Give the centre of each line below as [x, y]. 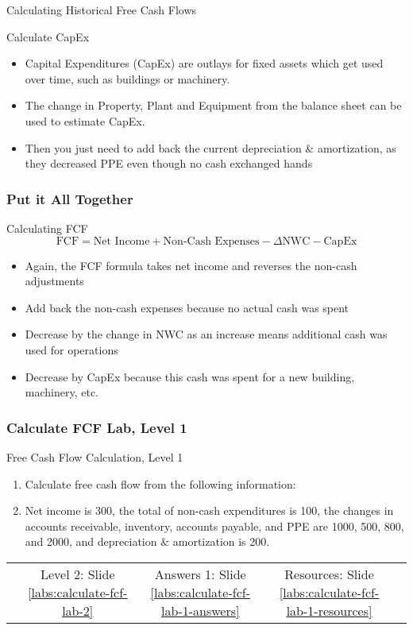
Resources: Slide [329, 574]
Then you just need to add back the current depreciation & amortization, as [210, 147]
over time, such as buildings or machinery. [127, 78]
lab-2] [78, 610]
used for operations [71, 349]
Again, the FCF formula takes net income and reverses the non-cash [191, 265]
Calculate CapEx [48, 36]
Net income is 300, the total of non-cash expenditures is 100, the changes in [209, 510]
